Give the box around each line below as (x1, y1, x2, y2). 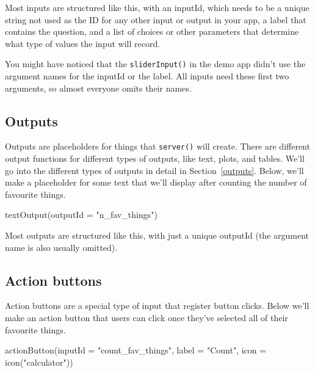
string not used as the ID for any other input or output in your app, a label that (5, 13, 306, 26)
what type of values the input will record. (5, 37, 161, 49)
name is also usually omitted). (5, 241, 118, 253)
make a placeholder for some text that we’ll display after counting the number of (5, 176, 307, 189)
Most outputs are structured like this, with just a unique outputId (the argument (5, 229, 310, 242)
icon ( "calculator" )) (5, 355, 73, 368)
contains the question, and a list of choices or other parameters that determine (5, 25, 299, 38)
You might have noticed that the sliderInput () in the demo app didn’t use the (5, 57, 306, 70)
